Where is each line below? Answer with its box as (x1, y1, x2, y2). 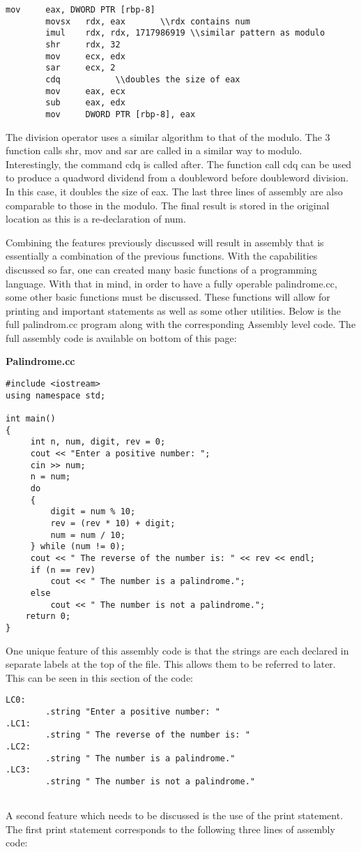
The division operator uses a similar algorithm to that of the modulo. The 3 (6, 129, 330, 144)
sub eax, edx (45, 98, 125, 108)
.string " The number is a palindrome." (45, 753, 236, 763)
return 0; (25, 611, 71, 622)
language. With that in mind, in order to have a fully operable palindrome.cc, (6, 276, 337, 290)
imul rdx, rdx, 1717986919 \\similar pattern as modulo (45, 28, 325, 38)
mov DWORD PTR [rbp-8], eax (45, 109, 196, 119)
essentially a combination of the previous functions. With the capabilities (6, 248, 318, 263)
